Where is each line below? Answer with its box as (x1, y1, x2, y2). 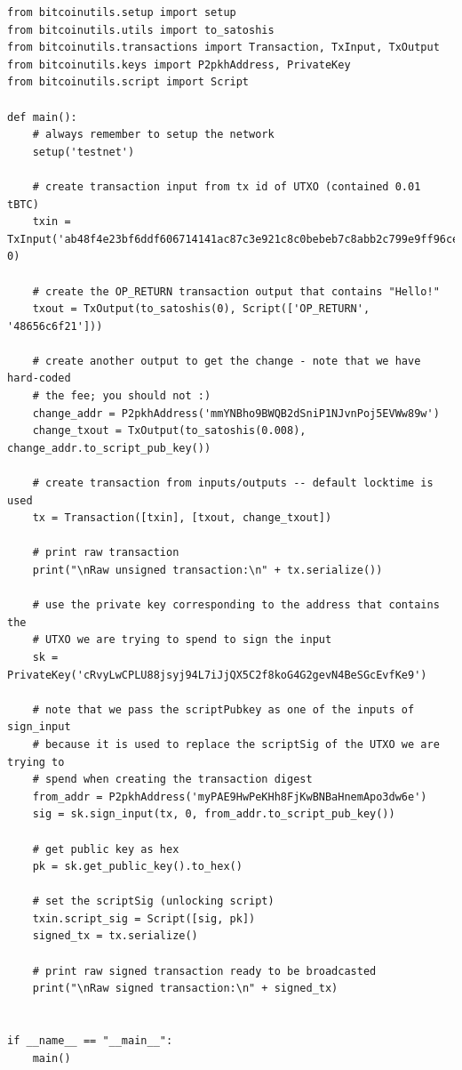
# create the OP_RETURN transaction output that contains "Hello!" (32, 285, 440, 298)
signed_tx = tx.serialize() (32, 929, 198, 943)
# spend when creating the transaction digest (32, 773, 313, 786)
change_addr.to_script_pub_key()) (7, 441, 211, 455)
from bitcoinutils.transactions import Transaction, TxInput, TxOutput (7, 41, 440, 54)
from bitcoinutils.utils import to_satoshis (7, 23, 275, 36)
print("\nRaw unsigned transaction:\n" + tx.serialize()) (32, 564, 383, 576)
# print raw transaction (32, 546, 179, 559)
